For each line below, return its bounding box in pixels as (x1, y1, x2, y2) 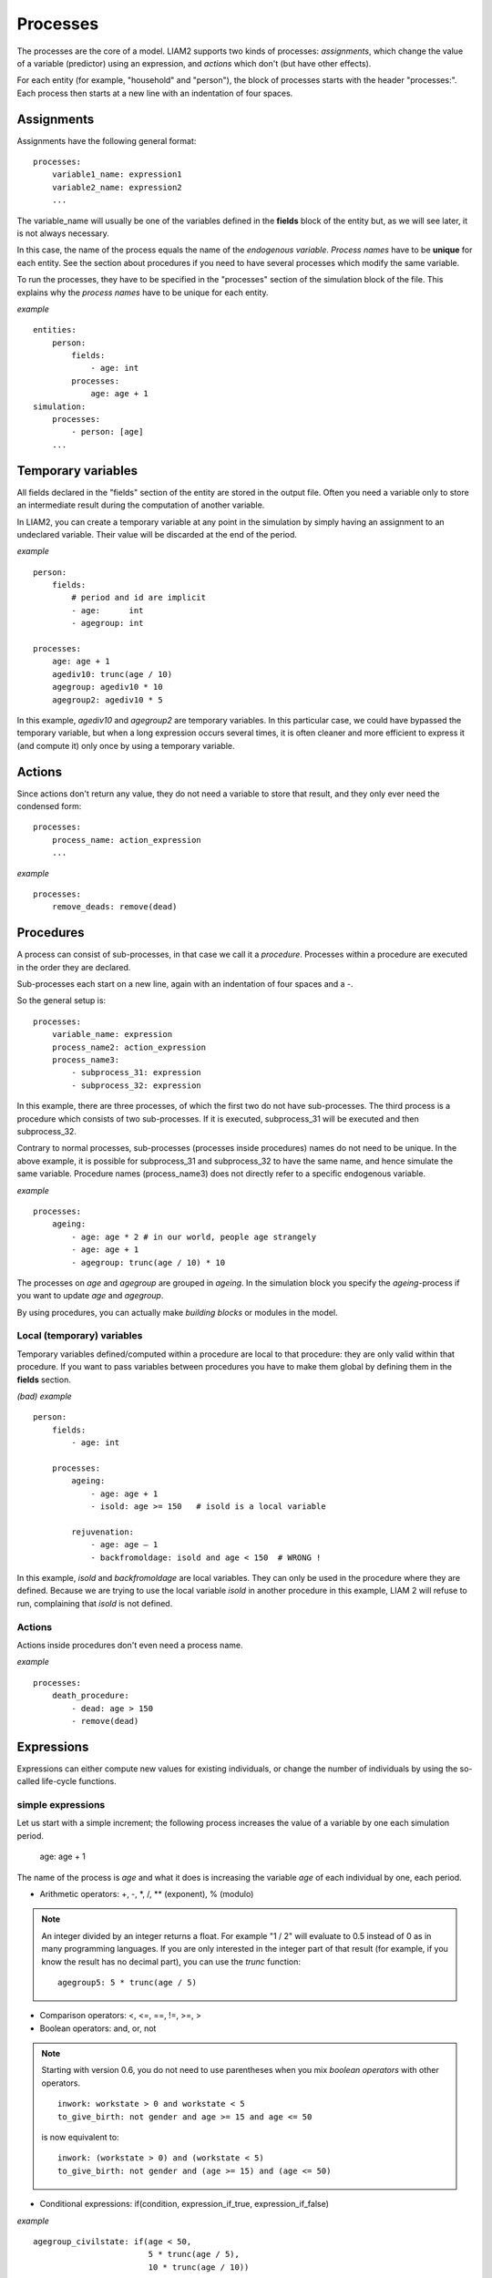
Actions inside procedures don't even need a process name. (16, 1640, 243, 1650)
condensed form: (16, 801, 82, 812)
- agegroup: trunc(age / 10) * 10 (71, 1257, 226, 1267)
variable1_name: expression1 (51, 169, 182, 180)
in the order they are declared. (16, 961, 131, 972)
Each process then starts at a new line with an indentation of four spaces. (16, 87, 293, 98)
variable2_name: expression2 (51, 182, 182, 192)
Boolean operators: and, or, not (39, 2023, 157, 2034)
